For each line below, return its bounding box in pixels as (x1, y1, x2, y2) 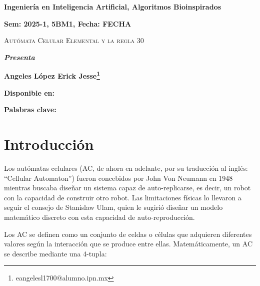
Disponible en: (4, 87, 54, 98)
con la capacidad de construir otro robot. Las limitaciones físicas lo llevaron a (4, 192, 241, 202)
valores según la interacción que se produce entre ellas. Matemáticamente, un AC (4, 238, 253, 249)
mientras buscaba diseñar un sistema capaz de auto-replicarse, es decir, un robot (4, 182, 251, 193)
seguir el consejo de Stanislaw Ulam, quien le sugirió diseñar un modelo (4, 202, 223, 212)
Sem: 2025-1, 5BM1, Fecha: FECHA (4, 18, 131, 29)
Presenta (4, 52, 35, 62)
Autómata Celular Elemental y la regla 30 (4, 35, 144, 46)
